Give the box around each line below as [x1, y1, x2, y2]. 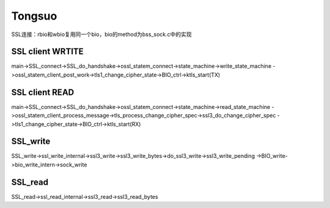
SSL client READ [11, 87, 75, 97]
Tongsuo [11, 9, 57, 23]
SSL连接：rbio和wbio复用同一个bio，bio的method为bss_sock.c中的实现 [11, 31, 192, 38]
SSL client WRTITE [11, 46, 84, 57]
